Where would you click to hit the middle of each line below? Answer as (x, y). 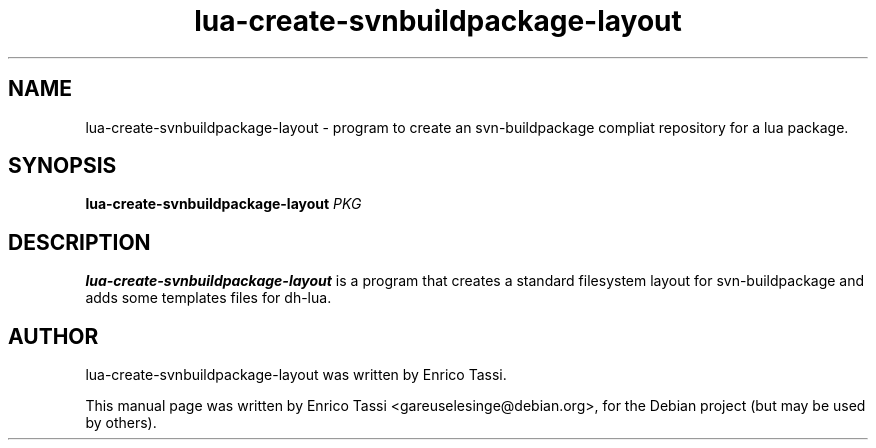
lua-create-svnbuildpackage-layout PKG (223, 204)
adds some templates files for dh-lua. (208, 298)
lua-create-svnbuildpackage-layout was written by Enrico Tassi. (296, 375)
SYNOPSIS (62, 166)
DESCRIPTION (79, 242)
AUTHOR (53, 336)
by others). (121, 423)
